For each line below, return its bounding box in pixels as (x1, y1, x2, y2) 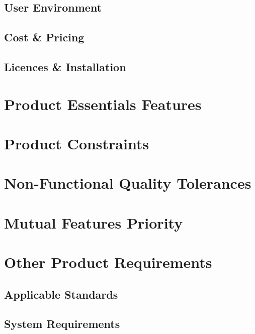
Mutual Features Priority (4, 212, 183, 233)
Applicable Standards (4, 286, 118, 302)
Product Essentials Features (4, 93, 202, 114)
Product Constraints (4, 133, 149, 153)
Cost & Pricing (4, 29, 84, 45)
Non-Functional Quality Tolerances (4, 173, 251, 193)
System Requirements (4, 316, 120, 331)
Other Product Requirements (4, 252, 212, 272)
